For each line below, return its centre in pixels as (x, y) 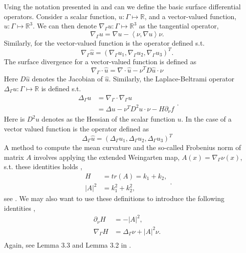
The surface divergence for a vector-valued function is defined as (100, 61)
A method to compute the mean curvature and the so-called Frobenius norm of (123, 147)
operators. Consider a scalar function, (60, 16)
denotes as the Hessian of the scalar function (109, 119)
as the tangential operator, (179, 26)
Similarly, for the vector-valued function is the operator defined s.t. (104, 42)
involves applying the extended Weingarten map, (107, 157)
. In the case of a (206, 119)
